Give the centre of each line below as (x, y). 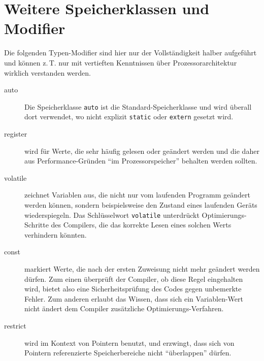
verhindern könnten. (56, 234)
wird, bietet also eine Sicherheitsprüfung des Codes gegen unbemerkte (133, 289)
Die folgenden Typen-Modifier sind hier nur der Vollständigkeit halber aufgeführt (130, 53)
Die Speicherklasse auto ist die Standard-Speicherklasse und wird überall (138, 106)
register (16, 134)
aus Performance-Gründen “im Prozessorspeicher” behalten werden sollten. (141, 161)
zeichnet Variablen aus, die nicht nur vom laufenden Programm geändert (137, 195)
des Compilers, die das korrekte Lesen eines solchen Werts (141, 225)
